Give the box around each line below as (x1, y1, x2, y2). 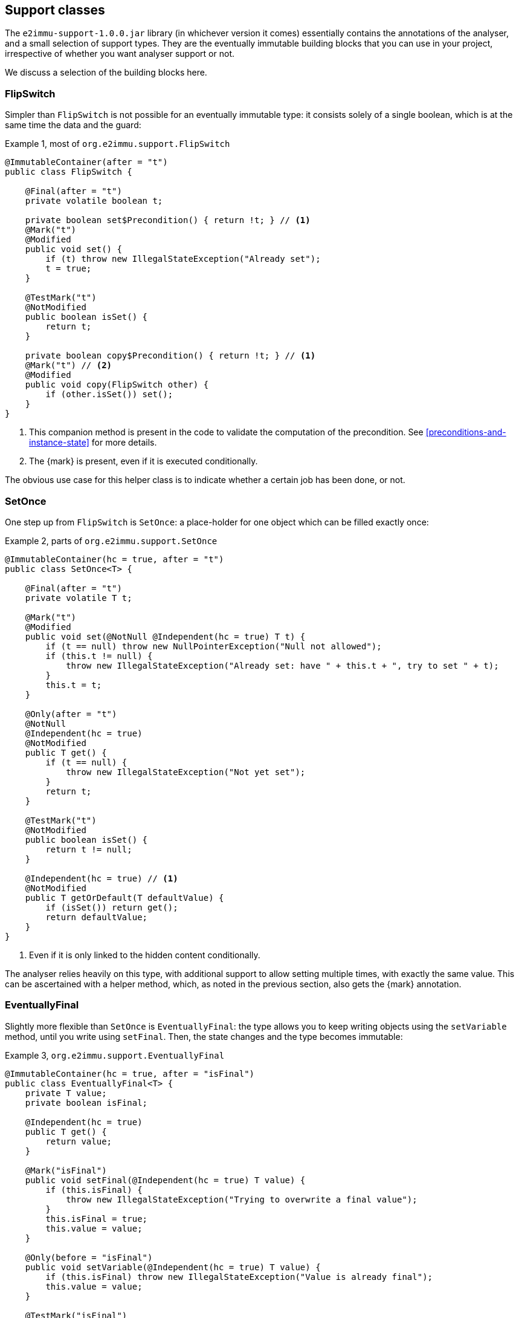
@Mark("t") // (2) (25, 360, 112, 371)
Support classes (5, 2, 105, 18)
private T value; (25, 1088, 107, 1098)
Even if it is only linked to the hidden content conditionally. (29, 949, 260, 960)
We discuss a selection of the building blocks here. (5, 67, 207, 78)
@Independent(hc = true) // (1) (25, 873, 178, 883)
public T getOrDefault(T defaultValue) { (25, 892, 224, 903)
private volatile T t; (25, 592, 132, 603)
